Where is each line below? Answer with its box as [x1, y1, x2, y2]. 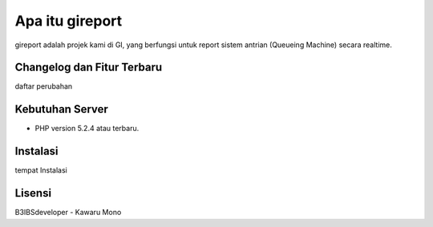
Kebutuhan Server [14, 102, 108, 116]
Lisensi [14, 186, 52, 200]
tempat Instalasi [14, 165, 67, 175]
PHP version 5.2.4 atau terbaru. [34, 124, 140, 133]
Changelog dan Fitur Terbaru [14, 61, 163, 74]
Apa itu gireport [14, 12, 123, 30]
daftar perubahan [14, 82, 73, 91]
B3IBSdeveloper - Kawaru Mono [14, 208, 122, 217]
